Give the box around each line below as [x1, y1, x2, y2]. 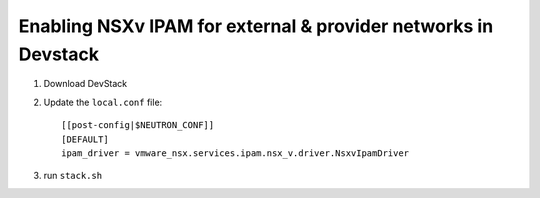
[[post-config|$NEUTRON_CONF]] [61, 120, 215, 131]
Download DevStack [43, 78, 128, 90]
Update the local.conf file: [43, 96, 163, 108]
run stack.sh [43, 170, 103, 182]
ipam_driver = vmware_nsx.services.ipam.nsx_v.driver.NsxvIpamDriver [61, 147, 410, 159]
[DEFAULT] [61, 133, 109, 145]
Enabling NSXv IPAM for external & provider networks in [18, 15, 494, 37]
